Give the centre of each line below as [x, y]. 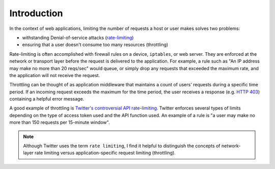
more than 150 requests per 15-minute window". [60, 122]
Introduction [36, 13]
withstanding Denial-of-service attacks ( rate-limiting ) [78, 38]
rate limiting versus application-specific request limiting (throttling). [105, 153]
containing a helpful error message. [47, 99]
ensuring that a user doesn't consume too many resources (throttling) [95, 45]
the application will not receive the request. [55, 75]
